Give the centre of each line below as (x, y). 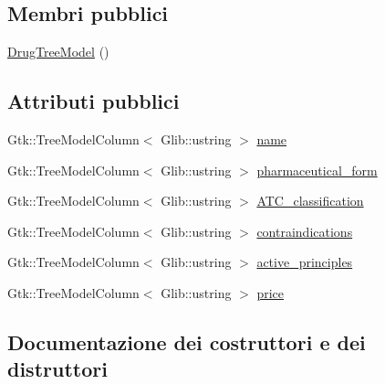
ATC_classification (310, 201)
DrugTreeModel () (58, 52)
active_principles (305, 262)
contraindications (305, 231)
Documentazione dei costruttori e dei (187, 341)
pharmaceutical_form (317, 170)
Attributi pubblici (94, 101)
